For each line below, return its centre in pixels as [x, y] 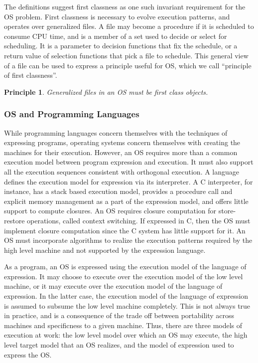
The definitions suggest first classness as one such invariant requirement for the [125, 6]
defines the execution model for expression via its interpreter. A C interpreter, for [129, 181]
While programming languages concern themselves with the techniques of [116, 132]
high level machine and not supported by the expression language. [105, 250]
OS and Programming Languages [72, 114]
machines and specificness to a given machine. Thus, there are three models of [123, 325]
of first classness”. [31, 75]
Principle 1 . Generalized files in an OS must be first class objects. [106, 91]
